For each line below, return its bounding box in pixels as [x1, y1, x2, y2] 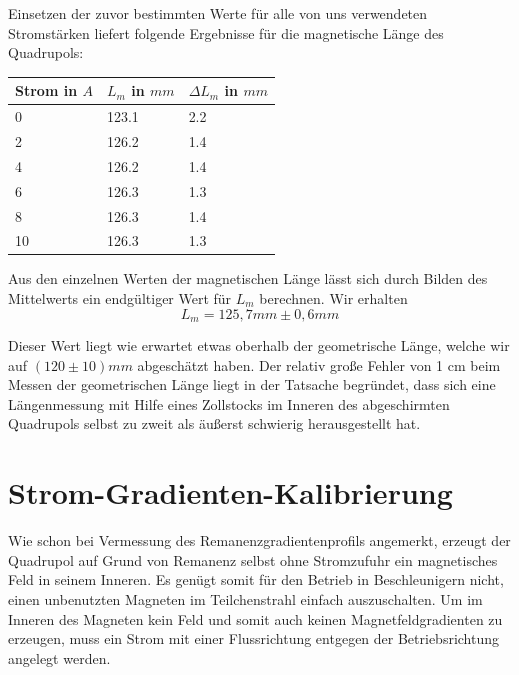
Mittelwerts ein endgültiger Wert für [8, 288, 232, 309]
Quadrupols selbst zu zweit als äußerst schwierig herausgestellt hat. [8, 413, 421, 434]
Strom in [15, 80, 78, 101]
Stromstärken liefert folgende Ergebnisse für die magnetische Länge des [8, 22, 444, 43]
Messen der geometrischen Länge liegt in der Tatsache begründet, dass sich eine [8, 374, 496, 395]
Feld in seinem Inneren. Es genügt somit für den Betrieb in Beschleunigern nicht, [8, 569, 504, 590]
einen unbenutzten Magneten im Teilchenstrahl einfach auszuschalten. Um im [8, 588, 483, 609]
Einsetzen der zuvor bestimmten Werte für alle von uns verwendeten [8, 3, 428, 23]
